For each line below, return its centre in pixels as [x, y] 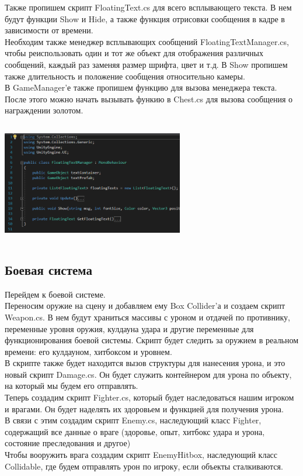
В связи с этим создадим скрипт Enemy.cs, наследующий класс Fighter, [133, 420]
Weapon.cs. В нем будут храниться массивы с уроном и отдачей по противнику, [147, 317]
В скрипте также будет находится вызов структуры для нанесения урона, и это [145, 363]
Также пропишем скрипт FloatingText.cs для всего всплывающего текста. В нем [148, 7]
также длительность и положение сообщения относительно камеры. [125, 76]
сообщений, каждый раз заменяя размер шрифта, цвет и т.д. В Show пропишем [146, 64]
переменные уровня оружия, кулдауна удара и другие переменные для [129, 328]
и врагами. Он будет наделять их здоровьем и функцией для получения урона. [144, 408]
